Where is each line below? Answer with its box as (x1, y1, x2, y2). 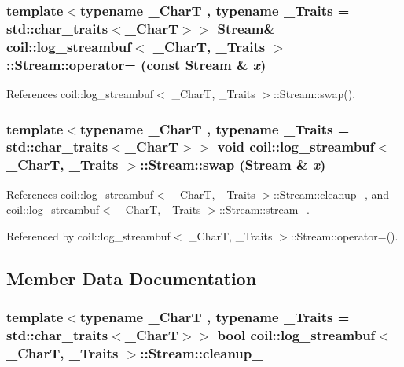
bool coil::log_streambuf (217, 325, 376, 345)
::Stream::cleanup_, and (274, 185, 390, 202)
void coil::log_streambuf (217, 137, 375, 156)
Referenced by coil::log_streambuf (6, 227, 171, 244)
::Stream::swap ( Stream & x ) (140, 155, 326, 174)
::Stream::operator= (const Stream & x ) (6, 54, 266, 74)
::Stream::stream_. (219, 201, 310, 218)
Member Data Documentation (6, 266, 257, 290)
